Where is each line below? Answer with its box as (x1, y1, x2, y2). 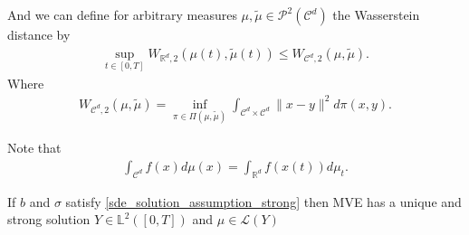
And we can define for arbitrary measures (7, 5, 237, 23)
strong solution (7, 210, 91, 229)
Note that (7, 138, 62, 157)
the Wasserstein (332, 5, 420, 23)
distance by (7, 25, 71, 43)
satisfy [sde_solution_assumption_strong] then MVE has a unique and (65, 192, 462, 211)
